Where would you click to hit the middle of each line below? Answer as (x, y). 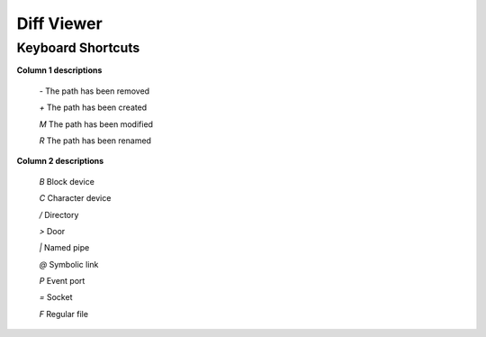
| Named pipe (64, 248)
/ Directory (59, 214)
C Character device (75, 198)
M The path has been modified (96, 124)
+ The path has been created (93, 107)
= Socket (56, 297)
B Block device (67, 181)
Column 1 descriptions (59, 70)
